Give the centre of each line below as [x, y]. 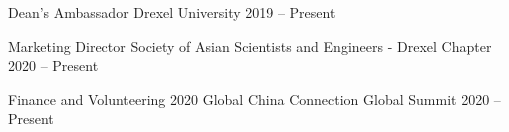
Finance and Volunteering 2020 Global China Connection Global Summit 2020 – [254, 98]
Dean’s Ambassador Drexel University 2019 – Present [172, 12]
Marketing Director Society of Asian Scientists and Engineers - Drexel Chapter [250, 45]
